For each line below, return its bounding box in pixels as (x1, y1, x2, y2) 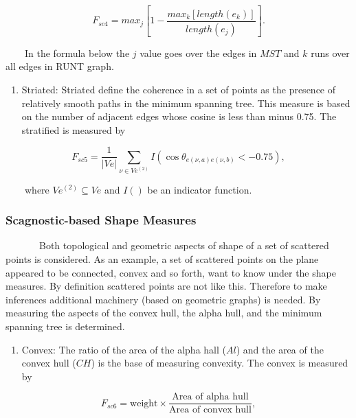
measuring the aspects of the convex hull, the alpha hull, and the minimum (5, 305, 322, 320)
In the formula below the (24, 45, 130, 60)
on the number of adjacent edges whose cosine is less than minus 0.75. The (21, 109, 337, 124)
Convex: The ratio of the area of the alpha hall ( (21, 342, 226, 356)
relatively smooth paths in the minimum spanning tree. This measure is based (21, 95, 351, 110)
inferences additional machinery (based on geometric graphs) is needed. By (5, 292, 321, 306)
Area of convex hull (169, 405, 252, 415)
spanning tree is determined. (5, 318, 125, 333)
